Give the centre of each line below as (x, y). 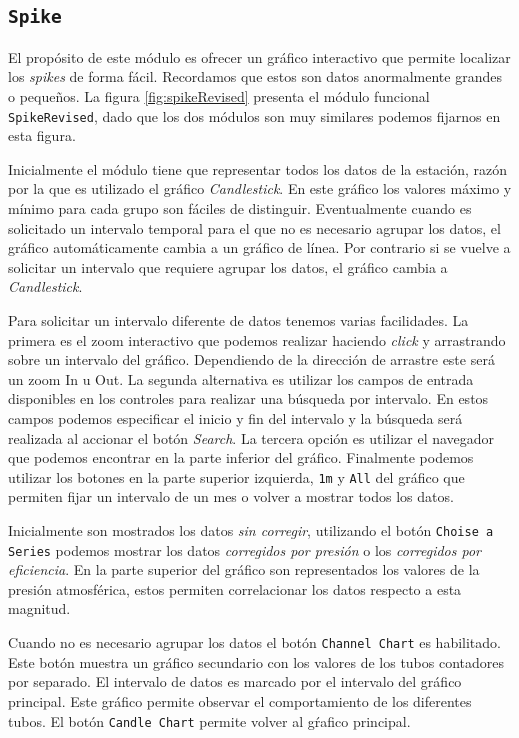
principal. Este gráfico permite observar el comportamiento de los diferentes (240, 700)
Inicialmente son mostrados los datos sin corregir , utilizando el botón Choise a (251, 529)
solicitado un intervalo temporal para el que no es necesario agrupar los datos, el (254, 227)
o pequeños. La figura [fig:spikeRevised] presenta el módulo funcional (219, 95)
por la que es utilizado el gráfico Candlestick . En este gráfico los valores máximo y (260, 188)
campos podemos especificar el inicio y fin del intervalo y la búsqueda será (235, 417)
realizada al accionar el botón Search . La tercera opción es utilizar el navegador (251, 437)
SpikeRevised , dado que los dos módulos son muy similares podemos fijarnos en (254, 115)
